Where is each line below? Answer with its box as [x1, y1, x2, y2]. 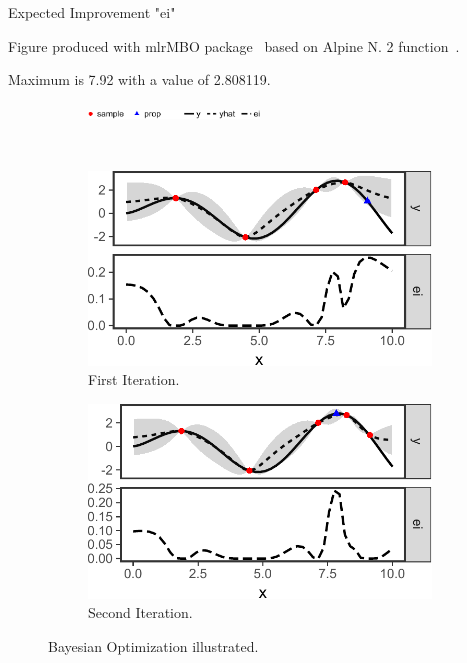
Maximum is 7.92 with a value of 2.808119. [8, 69, 271, 90]
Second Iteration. [88, 602, 193, 623]
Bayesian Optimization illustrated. [48, 635, 259, 656]
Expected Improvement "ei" [8, 2, 176, 22]
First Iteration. [88, 369, 180, 390]
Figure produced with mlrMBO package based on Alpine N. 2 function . [8, 35, 460, 56]
